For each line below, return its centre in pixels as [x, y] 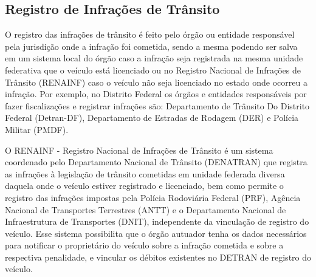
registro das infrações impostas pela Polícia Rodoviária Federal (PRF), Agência [153, 197]
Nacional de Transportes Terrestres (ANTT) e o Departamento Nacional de [146, 209]
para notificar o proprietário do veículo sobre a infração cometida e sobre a [144, 245]
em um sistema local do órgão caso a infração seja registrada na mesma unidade [154, 58]
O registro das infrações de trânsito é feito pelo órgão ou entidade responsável [150, 34]
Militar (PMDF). [37, 129]
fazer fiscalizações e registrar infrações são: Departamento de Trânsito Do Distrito [157, 105]
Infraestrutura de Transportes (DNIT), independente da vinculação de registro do [157, 221]
